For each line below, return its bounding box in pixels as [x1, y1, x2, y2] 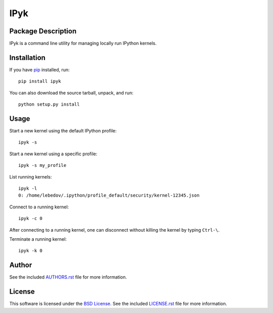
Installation [9, 53, 45, 62]
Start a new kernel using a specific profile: [9, 151, 98, 157]
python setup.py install [18, 102, 80, 107]
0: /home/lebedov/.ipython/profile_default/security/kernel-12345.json [18, 193, 200, 198]
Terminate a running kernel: [9, 236, 67, 242]
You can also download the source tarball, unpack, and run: [9, 90, 133, 96]
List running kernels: [9, 173, 52, 180]
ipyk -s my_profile [18, 162, 67, 168]
